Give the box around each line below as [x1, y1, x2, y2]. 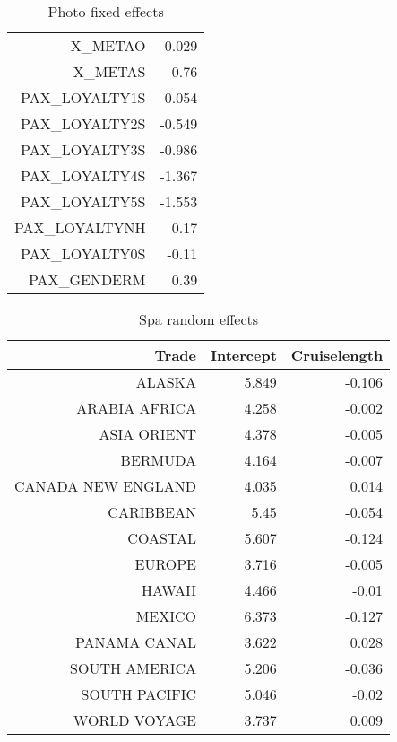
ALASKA [135, 371, 197, 392]
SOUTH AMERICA [70, 658, 197, 678]
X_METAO [70, 35, 146, 56]
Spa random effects [139, 309, 259, 329]
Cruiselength [290, 345, 384, 365]
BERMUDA [120, 450, 197, 470]
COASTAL [127, 528, 197, 548]
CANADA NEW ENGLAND [14, 476, 197, 496]
